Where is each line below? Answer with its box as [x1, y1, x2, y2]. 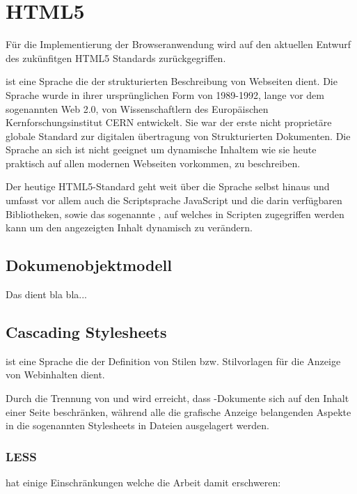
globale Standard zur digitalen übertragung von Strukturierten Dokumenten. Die [6, 128, 351, 143]
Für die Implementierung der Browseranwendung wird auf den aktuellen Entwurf [6, 37, 351, 52]
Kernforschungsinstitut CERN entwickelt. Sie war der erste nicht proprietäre [6, 115, 332, 130]
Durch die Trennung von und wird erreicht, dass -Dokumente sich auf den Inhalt [6, 391, 349, 406]
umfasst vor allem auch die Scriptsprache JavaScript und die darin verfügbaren [6, 193, 342, 208]
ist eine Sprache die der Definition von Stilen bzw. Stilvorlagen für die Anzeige [6, 353, 341, 368]
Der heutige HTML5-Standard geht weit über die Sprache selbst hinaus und [6, 179, 330, 194]
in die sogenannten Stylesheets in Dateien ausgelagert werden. [6, 418, 269, 433]
